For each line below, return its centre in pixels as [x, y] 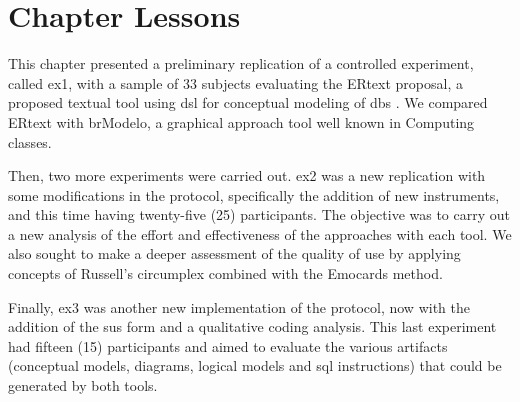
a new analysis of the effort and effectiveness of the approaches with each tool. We [260, 233]
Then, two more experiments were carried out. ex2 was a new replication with [247, 175]
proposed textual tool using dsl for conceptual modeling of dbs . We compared [248, 102]
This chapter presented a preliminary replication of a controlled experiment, [241, 63]
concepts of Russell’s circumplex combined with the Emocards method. [225, 273]
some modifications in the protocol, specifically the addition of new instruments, [254, 194]
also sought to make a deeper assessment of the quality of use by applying [234, 253]
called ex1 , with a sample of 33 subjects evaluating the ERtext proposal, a [235, 82]
